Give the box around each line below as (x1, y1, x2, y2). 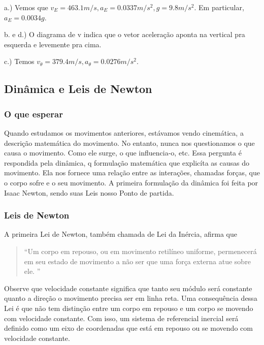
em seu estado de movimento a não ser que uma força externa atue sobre (24, 256, 251, 266)
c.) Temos (4, 56, 35, 67)
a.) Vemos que (4, 2, 48, 12)
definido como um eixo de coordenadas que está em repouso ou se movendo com (4, 323, 253, 333)
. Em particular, (194, 2, 244, 12)
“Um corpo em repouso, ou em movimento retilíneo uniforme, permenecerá (24, 245, 257, 256)
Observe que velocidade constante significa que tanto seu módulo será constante (4, 283, 252, 293)
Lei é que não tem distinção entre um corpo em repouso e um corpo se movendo (4, 302, 253, 313)
